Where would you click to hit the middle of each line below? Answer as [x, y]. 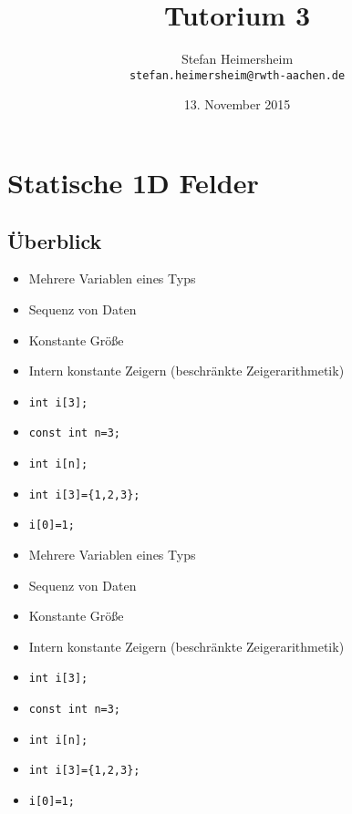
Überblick [55, 240]
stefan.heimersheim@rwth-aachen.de [237, 75]
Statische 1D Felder [133, 182]
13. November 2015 [237, 104]
